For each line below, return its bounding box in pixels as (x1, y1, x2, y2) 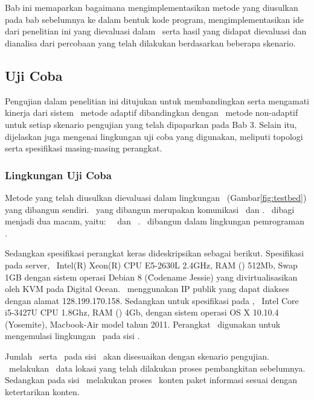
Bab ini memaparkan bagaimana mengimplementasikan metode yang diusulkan (5, 1, 298, 14)
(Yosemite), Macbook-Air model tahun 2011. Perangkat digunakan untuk (5, 317, 281, 330)
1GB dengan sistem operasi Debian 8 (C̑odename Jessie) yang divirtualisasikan (5, 270, 298, 283)
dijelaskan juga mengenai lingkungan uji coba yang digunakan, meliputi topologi (5, 130, 303, 142)
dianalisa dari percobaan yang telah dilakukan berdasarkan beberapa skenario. (5, 36, 296, 49)
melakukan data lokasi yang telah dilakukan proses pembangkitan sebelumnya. (8, 361, 306, 374)
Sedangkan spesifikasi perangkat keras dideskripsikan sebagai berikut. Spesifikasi (5, 247, 304, 259)
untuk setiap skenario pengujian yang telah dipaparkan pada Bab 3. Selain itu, (5, 118, 297, 130)
